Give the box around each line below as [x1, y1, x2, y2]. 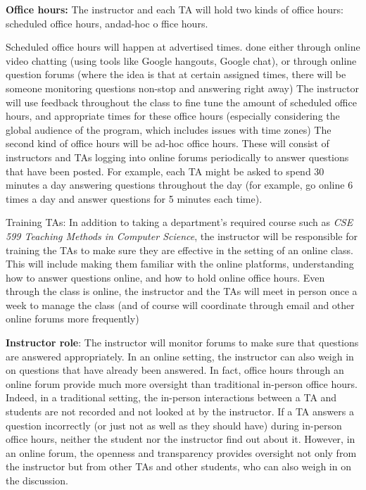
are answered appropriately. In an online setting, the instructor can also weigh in [6, 348, 354, 363]
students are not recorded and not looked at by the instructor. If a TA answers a [6, 404, 354, 419]
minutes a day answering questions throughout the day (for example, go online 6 [6, 177, 353, 192]
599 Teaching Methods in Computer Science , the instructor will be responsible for [6, 228, 358, 243]
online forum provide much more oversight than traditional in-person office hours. [6, 376, 358, 391]
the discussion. [6, 473, 68, 487]
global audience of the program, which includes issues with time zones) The [6, 122, 332, 137]
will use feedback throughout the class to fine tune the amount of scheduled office [6, 94, 357, 109]
